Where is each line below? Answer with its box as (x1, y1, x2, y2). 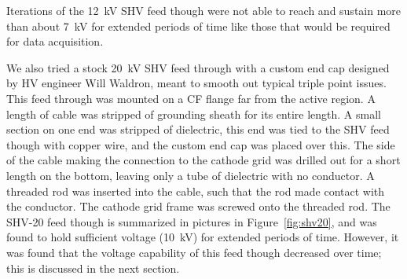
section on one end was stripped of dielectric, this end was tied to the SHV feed (6, 121, 390, 138)
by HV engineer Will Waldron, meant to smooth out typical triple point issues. (6, 75, 387, 91)
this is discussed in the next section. (6, 259, 180, 276)
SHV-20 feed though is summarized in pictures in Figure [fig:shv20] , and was (6, 213, 377, 229)
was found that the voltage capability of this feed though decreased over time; (6, 244, 382, 260)
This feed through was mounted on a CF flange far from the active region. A (6, 90, 376, 106)
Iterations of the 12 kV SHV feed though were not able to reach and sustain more (6, 2, 401, 18)
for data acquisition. (6, 33, 104, 50)
